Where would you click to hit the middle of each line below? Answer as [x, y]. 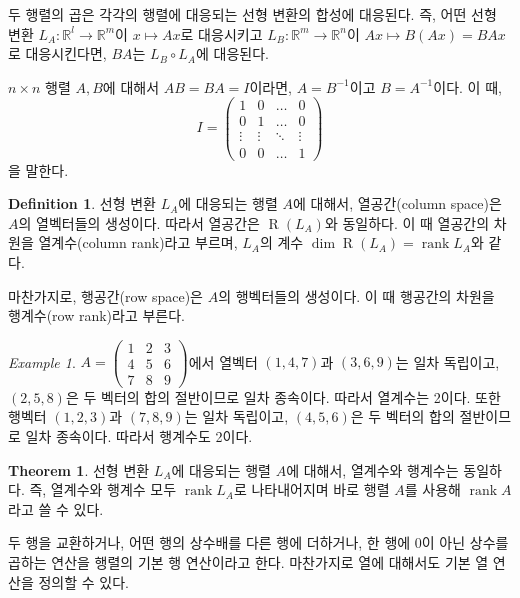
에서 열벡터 [223, 361]
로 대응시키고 [221, 33]
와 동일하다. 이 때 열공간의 [407, 222]
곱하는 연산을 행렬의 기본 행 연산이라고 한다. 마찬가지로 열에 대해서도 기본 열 [248, 562]
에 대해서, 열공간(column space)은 [397, 203]
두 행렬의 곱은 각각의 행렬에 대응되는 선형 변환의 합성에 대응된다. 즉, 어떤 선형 [252, 14]
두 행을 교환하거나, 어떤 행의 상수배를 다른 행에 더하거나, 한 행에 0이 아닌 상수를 [258, 542]
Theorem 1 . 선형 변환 [79, 469]
